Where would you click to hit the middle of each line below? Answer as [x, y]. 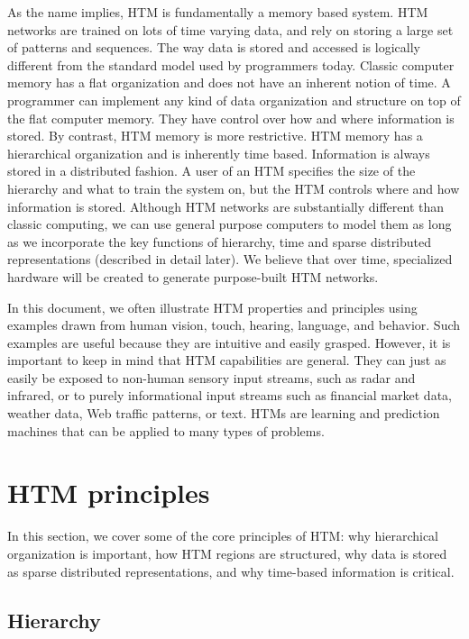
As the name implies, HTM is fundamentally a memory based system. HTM [218, 12]
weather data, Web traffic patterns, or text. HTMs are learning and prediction [224, 413]
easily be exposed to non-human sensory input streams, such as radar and [212, 377]
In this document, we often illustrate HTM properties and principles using [212, 307]
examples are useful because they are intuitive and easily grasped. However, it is [229, 342]
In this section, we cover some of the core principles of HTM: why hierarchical [223, 536]
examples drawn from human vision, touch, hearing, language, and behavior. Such [234, 325]
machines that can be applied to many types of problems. [166, 430]
